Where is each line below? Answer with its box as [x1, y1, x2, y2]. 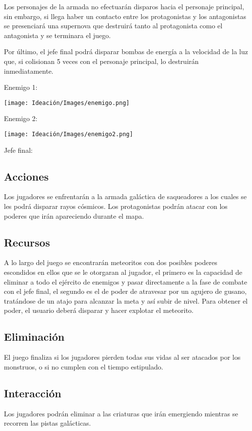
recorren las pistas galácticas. [4, 418, 91, 428]
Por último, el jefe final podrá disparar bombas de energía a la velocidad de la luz [4, 46, 248, 57]
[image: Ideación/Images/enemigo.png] [4, 99, 130, 106]
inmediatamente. [4, 65, 54, 76]
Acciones [4, 168, 49, 184]
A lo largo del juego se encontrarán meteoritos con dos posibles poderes [4, 257, 217, 267]
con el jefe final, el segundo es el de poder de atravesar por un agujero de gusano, [4, 286, 247, 296]
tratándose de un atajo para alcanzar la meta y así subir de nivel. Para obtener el [4, 295, 248, 306]
